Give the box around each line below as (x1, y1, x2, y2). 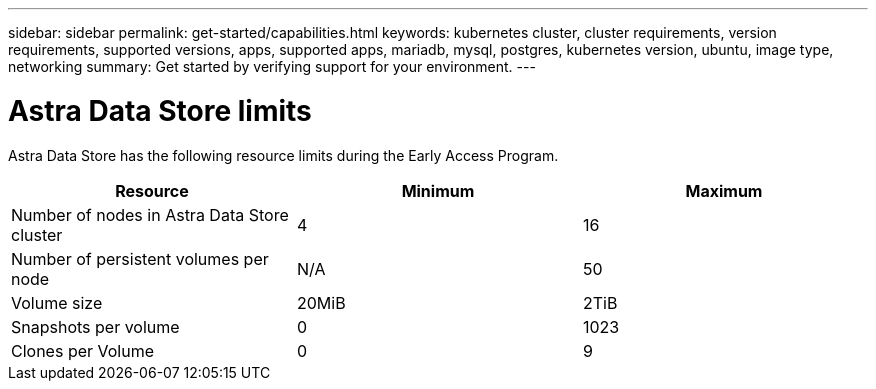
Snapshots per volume (11, 316, 180, 337)
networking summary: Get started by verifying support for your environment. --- (8, 58, 536, 75)
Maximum (685, 180, 763, 201)
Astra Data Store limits (8, 93, 312, 128)
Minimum (401, 180, 475, 201)
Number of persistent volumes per (11, 248, 269, 269)
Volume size (11, 292, 103, 313)
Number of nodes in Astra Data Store (11, 204, 289, 225)
